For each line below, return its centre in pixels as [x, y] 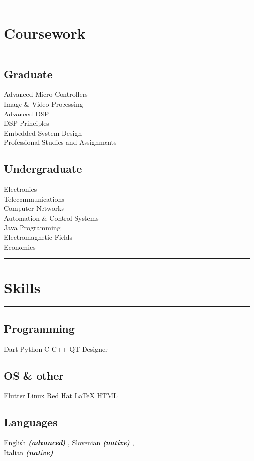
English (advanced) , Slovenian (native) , [69, 443]
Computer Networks [34, 208]
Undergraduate [43, 169]
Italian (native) [29, 452]
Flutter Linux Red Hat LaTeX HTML [61, 396]
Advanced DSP [27, 113]
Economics [20, 246]
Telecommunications [34, 198]
